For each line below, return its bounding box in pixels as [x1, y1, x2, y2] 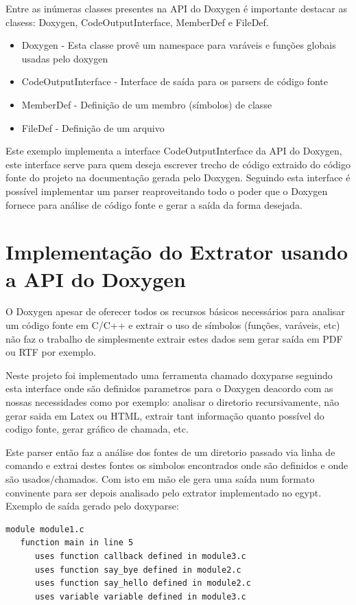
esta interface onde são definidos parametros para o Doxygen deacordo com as [5, 381, 333, 396]
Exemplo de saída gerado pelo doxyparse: [5, 499, 179, 513]
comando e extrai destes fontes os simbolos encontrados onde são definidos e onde [5, 458, 348, 472]
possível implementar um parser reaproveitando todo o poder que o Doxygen [5, 183, 328, 198]
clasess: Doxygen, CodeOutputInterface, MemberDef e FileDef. [5, 14, 269, 29]
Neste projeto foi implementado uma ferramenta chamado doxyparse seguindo [5, 367, 333, 382]
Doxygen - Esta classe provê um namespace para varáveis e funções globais [21, 38, 336, 52]
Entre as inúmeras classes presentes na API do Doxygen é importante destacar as [5, 1, 348, 15]
